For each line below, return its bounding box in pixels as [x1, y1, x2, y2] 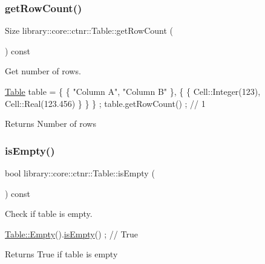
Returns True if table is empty [5, 248, 118, 260]
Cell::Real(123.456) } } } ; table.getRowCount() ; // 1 [5, 97, 206, 109]
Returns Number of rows [5, 117, 96, 130]
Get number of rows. [5, 65, 81, 77]
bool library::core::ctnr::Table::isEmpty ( [5, 167, 155, 179]
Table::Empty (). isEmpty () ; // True [5, 227, 138, 240]
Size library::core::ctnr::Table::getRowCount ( [5, 24, 174, 37]
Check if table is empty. [5, 207, 93, 220]
